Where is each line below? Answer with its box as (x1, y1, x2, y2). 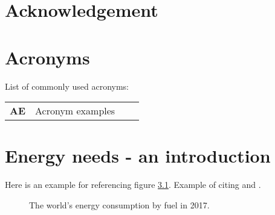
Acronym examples (35, 104, 115, 118)
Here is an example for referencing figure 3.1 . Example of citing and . (5, 178, 261, 191)
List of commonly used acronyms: (5, 79, 129, 92)
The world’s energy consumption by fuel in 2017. (29, 198, 210, 211)
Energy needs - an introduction (5, 143, 271, 168)
